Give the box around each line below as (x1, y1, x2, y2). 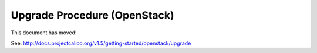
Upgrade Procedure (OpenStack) (11, 9, 174, 22)
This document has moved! (11, 29, 77, 36)
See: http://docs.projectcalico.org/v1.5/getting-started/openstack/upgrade (11, 40, 191, 47)
